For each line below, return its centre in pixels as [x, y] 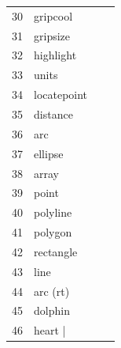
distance [53, 113]
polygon [53, 232]
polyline [53, 212]
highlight [55, 55]
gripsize [52, 35]
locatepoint [61, 95]
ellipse [49, 153]
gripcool [53, 15]
